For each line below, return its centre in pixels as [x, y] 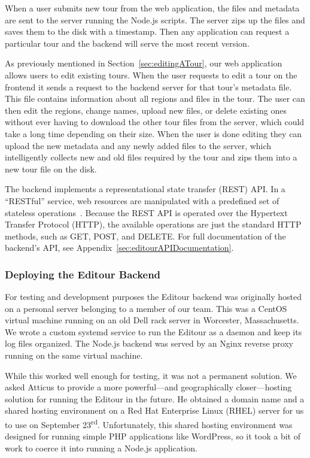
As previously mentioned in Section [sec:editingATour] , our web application [144, 63]
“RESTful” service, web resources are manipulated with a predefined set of [142, 200]
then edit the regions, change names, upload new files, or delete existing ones [146, 110]
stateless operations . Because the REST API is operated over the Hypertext [146, 212]
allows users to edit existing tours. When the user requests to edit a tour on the [151, 75]
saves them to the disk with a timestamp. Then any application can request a [147, 31]
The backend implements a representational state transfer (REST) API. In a [145, 189]
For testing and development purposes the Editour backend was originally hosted [154, 297]
